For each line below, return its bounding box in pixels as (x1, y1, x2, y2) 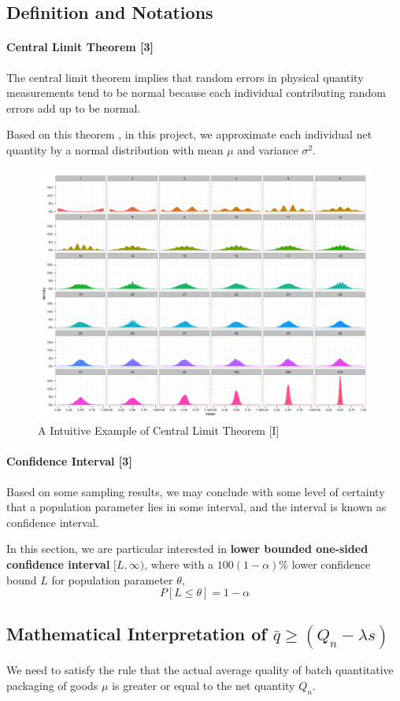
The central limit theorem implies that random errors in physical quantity (6, 69, 364, 85)
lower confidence (291, 555, 371, 572)
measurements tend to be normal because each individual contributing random (6, 84, 386, 101)
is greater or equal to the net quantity (112, 677, 295, 693)
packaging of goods (6, 677, 98, 693)
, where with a (144, 555, 214, 572)
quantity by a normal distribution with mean (6, 141, 224, 158)
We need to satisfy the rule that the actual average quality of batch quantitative (6, 662, 394, 678)
